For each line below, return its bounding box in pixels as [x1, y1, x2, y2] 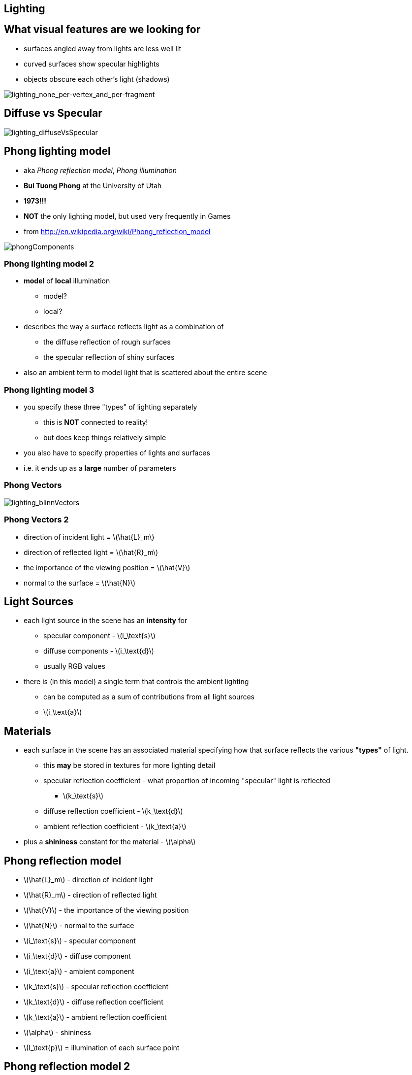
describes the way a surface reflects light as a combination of [24, 322, 224, 331]
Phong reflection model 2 [4, 1060, 130, 1073]
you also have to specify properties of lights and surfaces [24, 449, 210, 457]
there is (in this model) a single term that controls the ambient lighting [24, 677, 249, 686]
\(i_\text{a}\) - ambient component [24, 967, 134, 976]
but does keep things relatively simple [43, 433, 166, 442]
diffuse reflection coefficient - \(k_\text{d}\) [43, 807, 183, 816]
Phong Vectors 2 [4, 515, 69, 525]
